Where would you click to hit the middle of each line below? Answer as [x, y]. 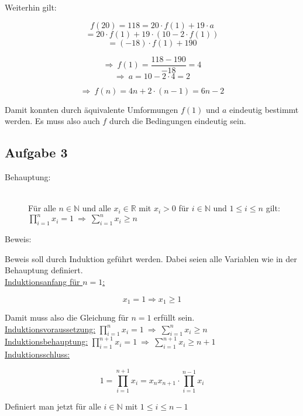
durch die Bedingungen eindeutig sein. [178, 121]
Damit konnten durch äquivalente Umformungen [92, 109]
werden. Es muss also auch [52, 121]
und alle [97, 208]
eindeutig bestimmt [264, 109]
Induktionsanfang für [42, 281]
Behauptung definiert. [44, 270]
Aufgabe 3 [36, 152]
